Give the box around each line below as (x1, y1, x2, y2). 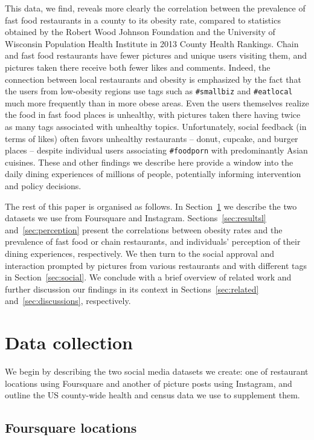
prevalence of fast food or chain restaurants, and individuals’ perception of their (5, 235, 301, 248)
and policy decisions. (5, 180, 82, 192)
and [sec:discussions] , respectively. (5, 294, 131, 307)
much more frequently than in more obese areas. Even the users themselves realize (5, 96, 309, 109)
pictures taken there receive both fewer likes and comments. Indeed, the (5, 60, 271, 73)
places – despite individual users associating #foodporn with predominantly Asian (5, 144, 308, 157)
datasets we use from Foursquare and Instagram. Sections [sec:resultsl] (5, 212, 266, 224)
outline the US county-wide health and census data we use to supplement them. (5, 389, 300, 401)
